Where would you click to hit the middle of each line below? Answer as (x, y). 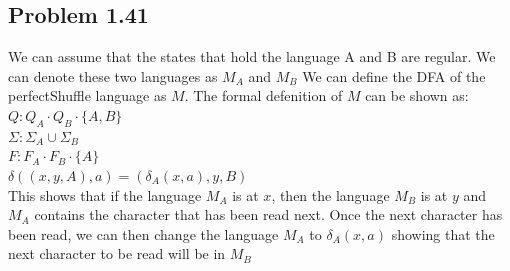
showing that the (443, 233)
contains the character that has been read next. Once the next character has (268, 214)
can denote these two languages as (113, 75)
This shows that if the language (105, 194)
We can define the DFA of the (394, 75)
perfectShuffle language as (87, 95)
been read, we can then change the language (143, 233)
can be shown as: (417, 95)
